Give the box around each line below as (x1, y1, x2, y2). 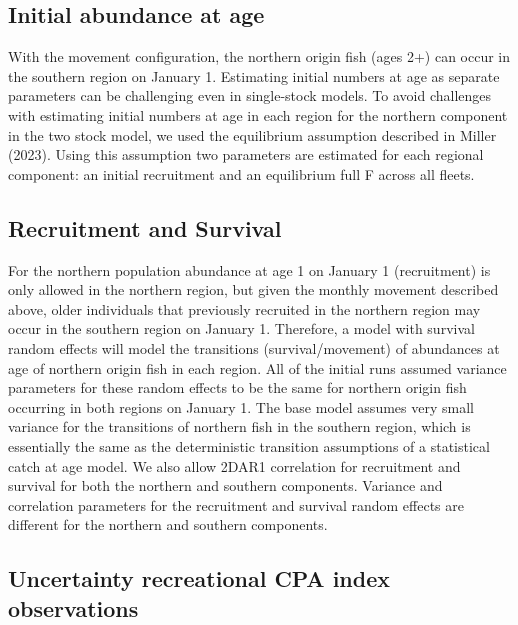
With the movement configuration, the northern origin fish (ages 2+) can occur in (8, 46, 511, 67)
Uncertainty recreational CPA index (8, 563, 390, 594)
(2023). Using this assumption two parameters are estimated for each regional (8, 144, 484, 165)
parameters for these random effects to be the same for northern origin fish (8, 377, 467, 398)
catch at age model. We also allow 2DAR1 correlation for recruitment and (8, 455, 461, 476)
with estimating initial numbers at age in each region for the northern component (8, 104, 508, 125)
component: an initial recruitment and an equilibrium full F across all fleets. (8, 163, 475, 184)
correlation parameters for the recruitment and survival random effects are (8, 494, 464, 515)
